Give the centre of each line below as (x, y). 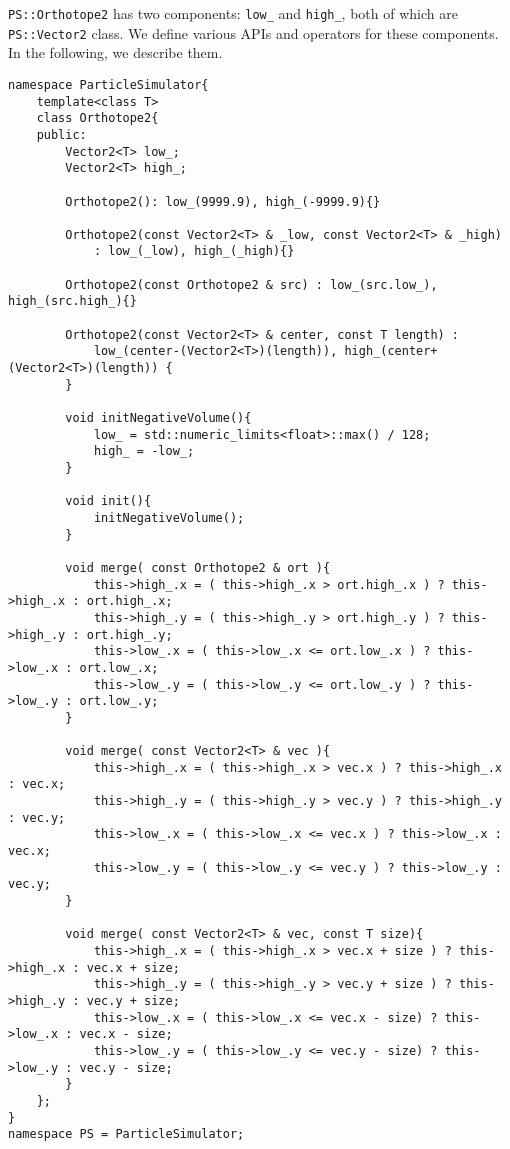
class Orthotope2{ (97, 118)
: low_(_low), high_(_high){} (194, 251)
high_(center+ (391, 351)
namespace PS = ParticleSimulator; (126, 1134)
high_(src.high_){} (72, 301)
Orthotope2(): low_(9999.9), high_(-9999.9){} (223, 201)
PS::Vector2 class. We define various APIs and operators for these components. (253, 32)
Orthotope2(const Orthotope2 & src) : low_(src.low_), (251, 284)
